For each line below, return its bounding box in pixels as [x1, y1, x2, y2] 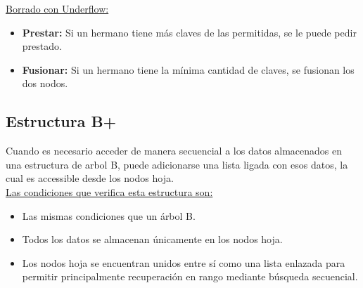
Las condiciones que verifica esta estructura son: [6, 184, 213, 199]
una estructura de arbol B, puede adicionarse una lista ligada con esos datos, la [6, 157, 348, 171]
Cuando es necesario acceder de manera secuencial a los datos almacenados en [6, 143, 343, 158]
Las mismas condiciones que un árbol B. [22, 208, 196, 223]
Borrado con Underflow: [6, 1, 109, 15]
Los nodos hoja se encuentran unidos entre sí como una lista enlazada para [22, 255, 345, 270]
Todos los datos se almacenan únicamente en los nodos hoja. [22, 232, 283, 247]
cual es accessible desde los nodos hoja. [6, 171, 174, 185]
